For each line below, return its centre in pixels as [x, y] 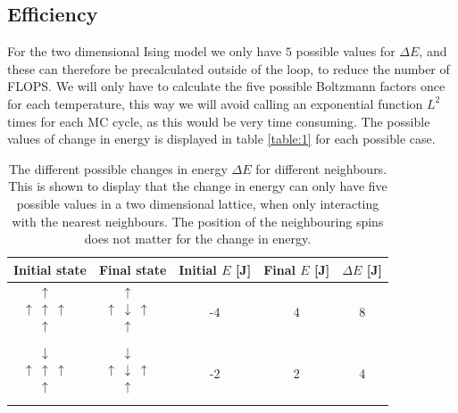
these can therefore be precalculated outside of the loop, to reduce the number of [229, 68]
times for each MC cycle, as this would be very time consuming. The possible [219, 121]
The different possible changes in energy [118, 168]
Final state [133, 269]
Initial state [50, 269]
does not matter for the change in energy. [198, 239]
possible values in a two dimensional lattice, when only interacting [198, 203]
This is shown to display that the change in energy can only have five [198, 186]
